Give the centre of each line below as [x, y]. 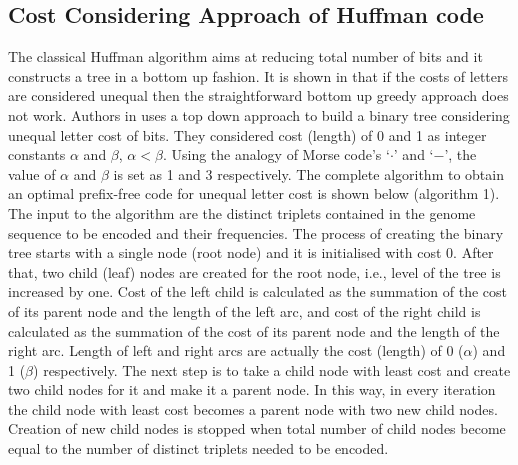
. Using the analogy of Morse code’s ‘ [276, 154]
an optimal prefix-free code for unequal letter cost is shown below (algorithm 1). [254, 193]
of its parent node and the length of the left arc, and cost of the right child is [244, 310]
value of [32, 173]
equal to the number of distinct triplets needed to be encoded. [198, 448]
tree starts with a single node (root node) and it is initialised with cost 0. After [251, 252]
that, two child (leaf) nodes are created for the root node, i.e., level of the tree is [254, 271]
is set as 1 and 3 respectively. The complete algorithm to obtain [308, 173]
